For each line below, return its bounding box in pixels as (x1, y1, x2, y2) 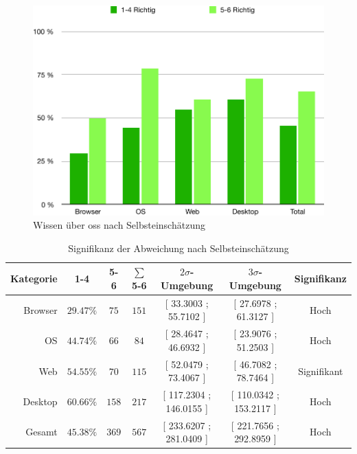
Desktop (23, 394, 58, 408)
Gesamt (25, 424, 58, 439)
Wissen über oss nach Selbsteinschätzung (33, 218, 205, 232)
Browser (23, 302, 58, 317)
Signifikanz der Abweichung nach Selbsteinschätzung (68, 240, 289, 255)
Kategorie (10, 271, 58, 286)
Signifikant (298, 363, 343, 378)
